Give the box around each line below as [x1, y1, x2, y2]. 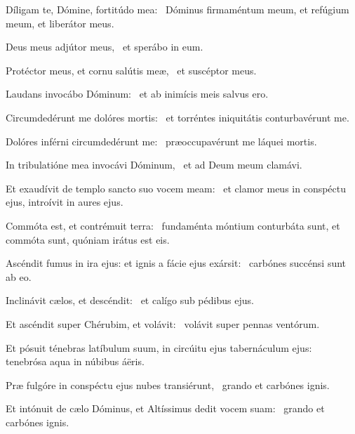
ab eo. [6, 269, 32, 284]
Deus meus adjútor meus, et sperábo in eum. [6, 39, 203, 54]
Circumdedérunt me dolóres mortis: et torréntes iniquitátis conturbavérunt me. [6, 110, 349, 124]
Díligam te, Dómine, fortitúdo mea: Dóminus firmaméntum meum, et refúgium [6, 2, 349, 16]
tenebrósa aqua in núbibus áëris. [6, 354, 145, 369]
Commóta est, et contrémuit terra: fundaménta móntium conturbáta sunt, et [6, 218, 340, 232]
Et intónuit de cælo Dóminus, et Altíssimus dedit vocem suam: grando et [6, 401, 325, 416]
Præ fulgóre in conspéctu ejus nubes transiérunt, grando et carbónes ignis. [6, 377, 330, 392]
